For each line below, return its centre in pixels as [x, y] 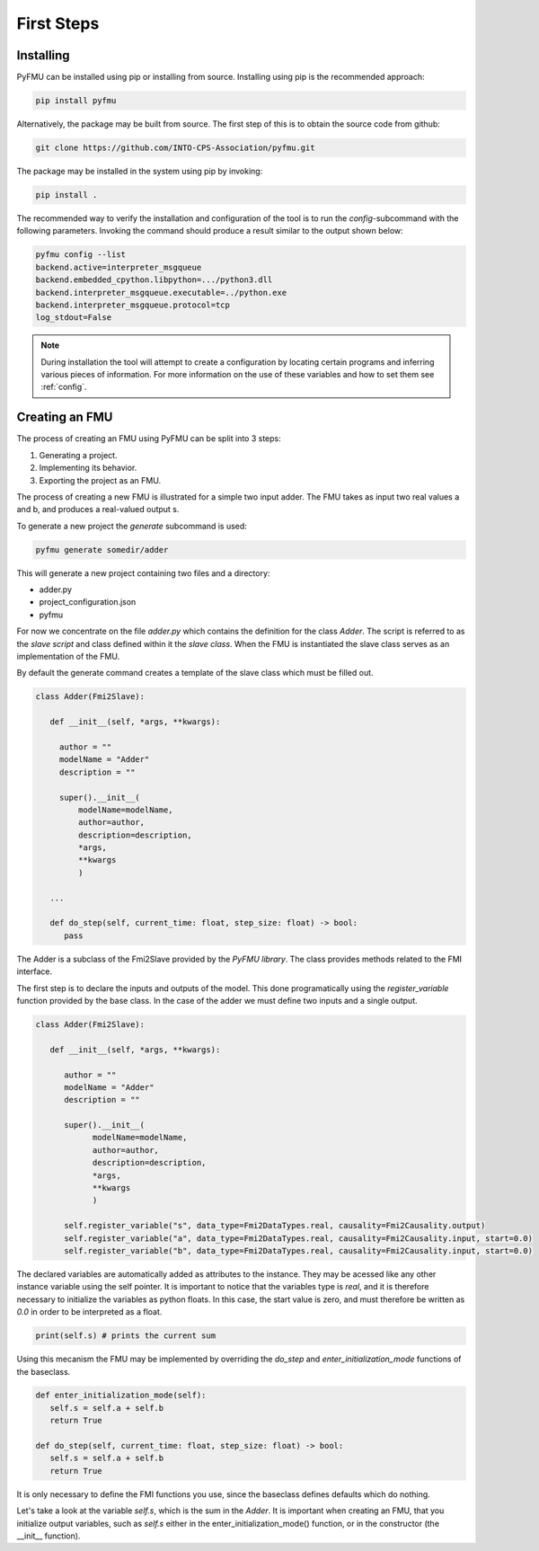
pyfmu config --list [80, 255]
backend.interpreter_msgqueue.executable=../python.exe [161, 292]
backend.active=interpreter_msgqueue [119, 267]
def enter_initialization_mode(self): [121, 1396]
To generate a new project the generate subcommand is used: [132, 526]
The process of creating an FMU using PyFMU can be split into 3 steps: [149, 439]
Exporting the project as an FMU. [100, 480]
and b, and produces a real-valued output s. [98, 510]
